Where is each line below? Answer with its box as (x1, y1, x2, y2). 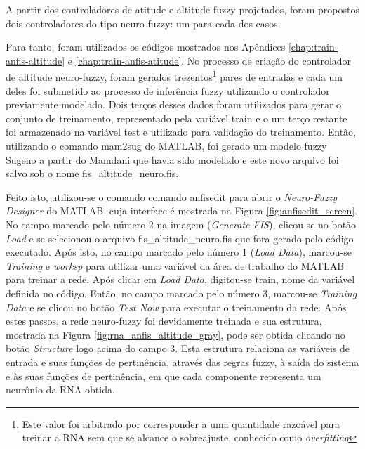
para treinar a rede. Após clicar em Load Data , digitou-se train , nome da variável (6, 272, 355, 287)
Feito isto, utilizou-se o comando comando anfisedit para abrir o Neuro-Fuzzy (6, 189, 338, 204)
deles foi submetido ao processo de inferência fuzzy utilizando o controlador (6, 83, 330, 98)
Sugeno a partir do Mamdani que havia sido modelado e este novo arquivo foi (6, 152, 339, 167)
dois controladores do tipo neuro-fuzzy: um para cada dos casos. (6, 15, 281, 30)
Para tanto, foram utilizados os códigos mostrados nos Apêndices (6, 39, 286, 54)
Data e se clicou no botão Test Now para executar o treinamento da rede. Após (6, 299, 347, 314)
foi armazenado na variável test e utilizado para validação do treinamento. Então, (6, 124, 356, 139)
